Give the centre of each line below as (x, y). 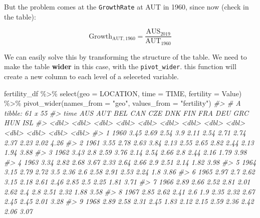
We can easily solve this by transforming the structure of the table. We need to (125, 56)
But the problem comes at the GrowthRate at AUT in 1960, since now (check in (126, 7)
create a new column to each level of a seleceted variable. (91, 76)
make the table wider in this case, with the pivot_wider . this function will (120, 66)
